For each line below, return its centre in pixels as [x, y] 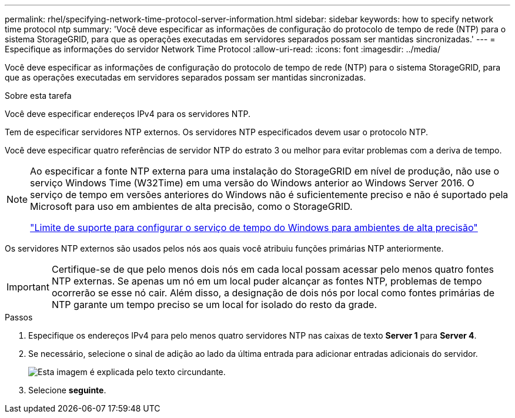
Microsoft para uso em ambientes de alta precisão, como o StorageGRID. [191, 206]
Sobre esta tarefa [38, 96]
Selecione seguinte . [67, 390]
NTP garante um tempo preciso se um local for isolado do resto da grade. [214, 305]
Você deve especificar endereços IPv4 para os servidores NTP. [128, 114]
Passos [19, 317]
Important [28, 287]
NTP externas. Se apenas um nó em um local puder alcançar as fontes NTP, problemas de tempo [267, 281]
